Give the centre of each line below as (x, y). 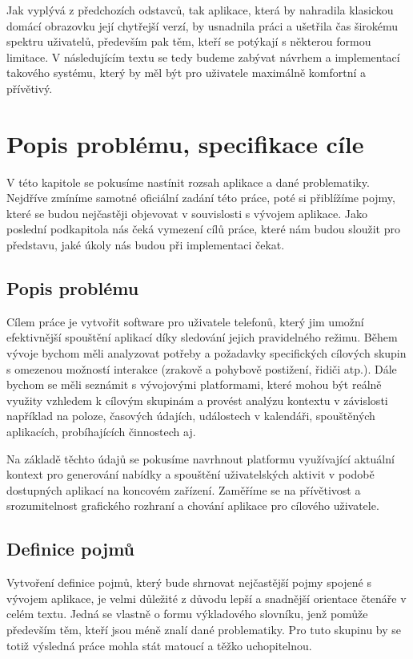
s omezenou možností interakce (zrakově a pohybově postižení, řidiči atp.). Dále (202, 368)
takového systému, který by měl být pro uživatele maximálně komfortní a (186, 73)
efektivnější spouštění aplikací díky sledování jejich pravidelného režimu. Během (202, 337)
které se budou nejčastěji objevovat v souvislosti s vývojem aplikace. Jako (187, 213)
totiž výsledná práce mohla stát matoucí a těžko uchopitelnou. (159, 645)
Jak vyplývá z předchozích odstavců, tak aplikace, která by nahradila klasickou (200, 10)
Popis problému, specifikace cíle (185, 143)
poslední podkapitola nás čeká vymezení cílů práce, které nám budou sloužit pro (203, 229)
